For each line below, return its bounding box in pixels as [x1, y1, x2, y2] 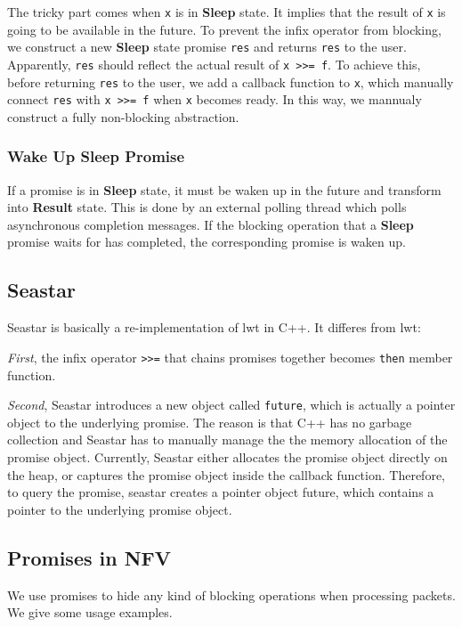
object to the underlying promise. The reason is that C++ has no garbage [7, 412, 412, 431]
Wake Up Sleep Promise [7, 145, 185, 167]
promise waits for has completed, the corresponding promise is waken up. [7, 232, 406, 251]
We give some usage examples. [7, 603, 173, 622]
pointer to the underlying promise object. [7, 500, 232, 518]
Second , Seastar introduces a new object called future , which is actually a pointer [7, 395, 456, 414]
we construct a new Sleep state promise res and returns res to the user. [7, 37, 407, 56]
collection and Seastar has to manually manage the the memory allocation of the [7, 430, 448, 449]
